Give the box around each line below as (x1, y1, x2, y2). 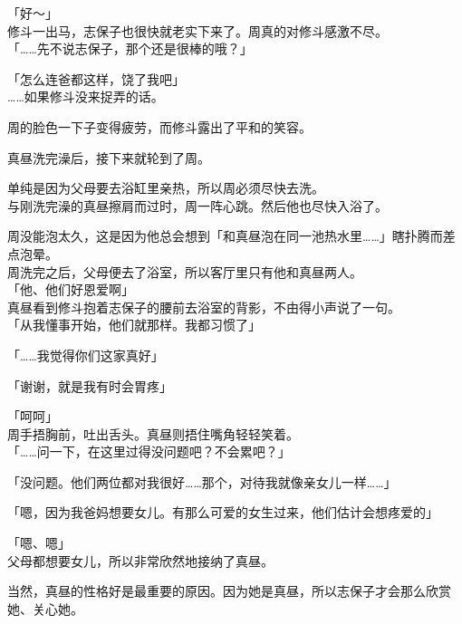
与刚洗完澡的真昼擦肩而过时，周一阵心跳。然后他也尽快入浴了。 (7, 196, 388, 215)
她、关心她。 (7, 599, 83, 618)
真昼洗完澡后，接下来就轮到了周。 (7, 148, 210, 167)
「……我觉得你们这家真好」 (7, 345, 164, 364)
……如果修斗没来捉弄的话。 (7, 87, 164, 106)
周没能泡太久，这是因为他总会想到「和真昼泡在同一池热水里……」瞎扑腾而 (7, 226, 443, 245)
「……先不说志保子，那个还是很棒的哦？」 (7, 39, 253, 58)
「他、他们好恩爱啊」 (7, 280, 134, 299)
